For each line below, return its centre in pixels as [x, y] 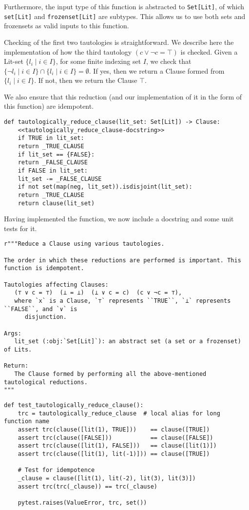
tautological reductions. [46, 382]
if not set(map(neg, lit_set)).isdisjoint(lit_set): [105, 187]
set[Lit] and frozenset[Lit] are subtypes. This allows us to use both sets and [125, 16]
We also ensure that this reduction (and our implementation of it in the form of [123, 96]
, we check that [169, 61]
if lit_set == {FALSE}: [56, 154]
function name [27, 422]
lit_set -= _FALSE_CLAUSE [60, 179]
